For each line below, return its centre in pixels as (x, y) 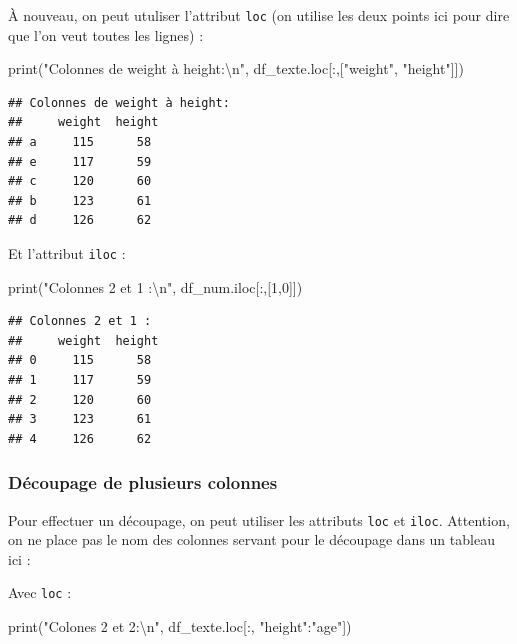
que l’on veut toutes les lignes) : (106, 34)
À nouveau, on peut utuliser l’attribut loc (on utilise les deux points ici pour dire (259, 15)
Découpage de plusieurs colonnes (143, 482)
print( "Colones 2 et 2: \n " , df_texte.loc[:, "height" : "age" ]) (180, 626)
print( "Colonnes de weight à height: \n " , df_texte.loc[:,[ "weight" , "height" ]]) (236, 68)
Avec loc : (40, 592)
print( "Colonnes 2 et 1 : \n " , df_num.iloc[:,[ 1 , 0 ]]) (155, 286)
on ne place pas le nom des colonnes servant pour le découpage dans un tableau (251, 539)
